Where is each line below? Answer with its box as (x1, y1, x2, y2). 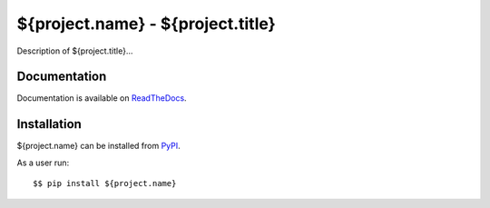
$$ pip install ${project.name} (33, 178, 177, 189)
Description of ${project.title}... (16, 45, 133, 56)
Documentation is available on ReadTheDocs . (16, 93, 187, 104)
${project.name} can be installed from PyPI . (16, 141, 181, 152)
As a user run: (16, 157, 70, 168)
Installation (16, 116, 82, 132)
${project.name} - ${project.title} (16, 14, 276, 34)
